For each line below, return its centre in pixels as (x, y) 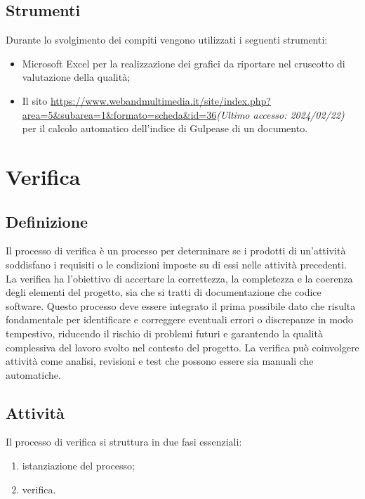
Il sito (35, 100)
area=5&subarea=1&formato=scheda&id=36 (119, 114)
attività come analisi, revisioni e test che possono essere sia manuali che (160, 361)
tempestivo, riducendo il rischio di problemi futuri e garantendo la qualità (164, 333)
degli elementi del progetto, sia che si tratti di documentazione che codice (164, 292)
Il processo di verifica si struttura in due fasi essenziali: (124, 442)
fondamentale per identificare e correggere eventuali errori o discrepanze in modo (180, 319)
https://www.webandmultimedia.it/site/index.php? (160, 100)
